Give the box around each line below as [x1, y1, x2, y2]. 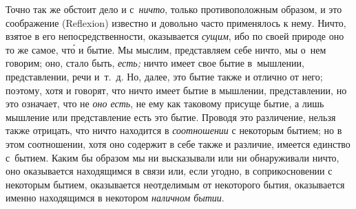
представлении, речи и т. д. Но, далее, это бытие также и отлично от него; [6, 69, 323, 83]
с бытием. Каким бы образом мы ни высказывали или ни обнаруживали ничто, [6, 150, 339, 164]
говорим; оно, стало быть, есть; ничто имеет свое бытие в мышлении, [6, 56, 304, 70]
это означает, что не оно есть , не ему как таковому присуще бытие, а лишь [6, 96, 324, 111]
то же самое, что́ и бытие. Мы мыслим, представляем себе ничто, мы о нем [6, 42, 326, 56]
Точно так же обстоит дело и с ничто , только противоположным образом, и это [6, 2, 342, 16]
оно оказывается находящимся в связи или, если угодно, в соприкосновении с [6, 164, 333, 178]
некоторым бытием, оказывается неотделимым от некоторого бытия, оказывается [6, 177, 345, 191]
